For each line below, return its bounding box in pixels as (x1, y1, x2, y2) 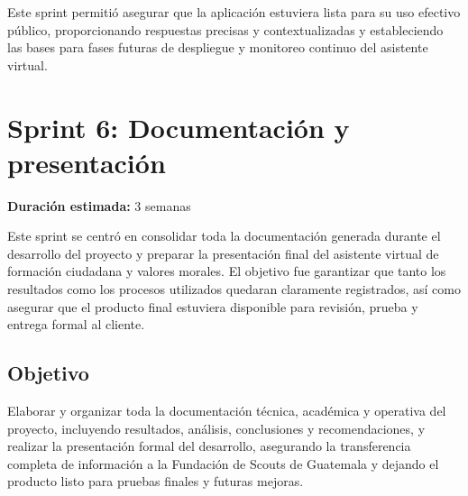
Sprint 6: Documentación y (7, 108, 350, 145)
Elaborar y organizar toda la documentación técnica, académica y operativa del (7, 401, 446, 420)
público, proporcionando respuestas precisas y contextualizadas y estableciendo (7, 20, 444, 39)
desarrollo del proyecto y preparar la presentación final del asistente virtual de (7, 243, 439, 262)
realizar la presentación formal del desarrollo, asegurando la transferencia (7, 436, 411, 455)
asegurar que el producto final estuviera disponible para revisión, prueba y (7, 297, 418, 316)
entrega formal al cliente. (7, 315, 145, 334)
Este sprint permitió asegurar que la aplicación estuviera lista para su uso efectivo (7, 3, 461, 21)
